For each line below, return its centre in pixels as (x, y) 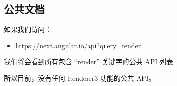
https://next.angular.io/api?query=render (78, 45)
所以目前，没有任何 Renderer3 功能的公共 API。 (80, 78)
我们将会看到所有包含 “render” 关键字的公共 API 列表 (88, 62)
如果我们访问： (28, 29)
